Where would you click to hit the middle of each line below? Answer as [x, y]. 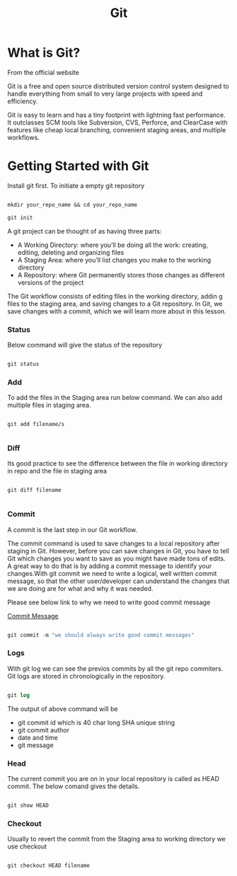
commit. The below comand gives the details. [74, 786]
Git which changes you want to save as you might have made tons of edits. [116, 558]
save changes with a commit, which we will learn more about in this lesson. [117, 311]
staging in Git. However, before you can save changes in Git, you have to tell [118, 551]
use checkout [27, 846]
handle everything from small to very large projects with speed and [105, 93]
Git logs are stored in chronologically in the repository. [86, 676]
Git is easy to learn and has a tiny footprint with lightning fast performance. [117, 115]
